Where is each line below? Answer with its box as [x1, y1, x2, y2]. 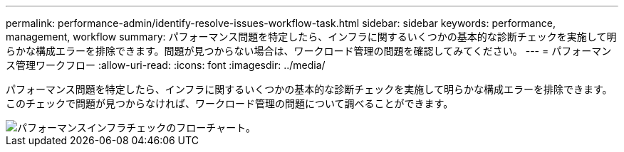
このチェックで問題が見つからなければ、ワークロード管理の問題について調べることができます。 [6, 97, 454, 109]
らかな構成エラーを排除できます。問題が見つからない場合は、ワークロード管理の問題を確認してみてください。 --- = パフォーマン [6, 45, 612, 57]
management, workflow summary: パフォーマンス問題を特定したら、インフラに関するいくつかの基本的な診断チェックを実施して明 [6, 31, 617, 43]
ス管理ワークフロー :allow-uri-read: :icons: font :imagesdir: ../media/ [6, 59, 326, 71]
